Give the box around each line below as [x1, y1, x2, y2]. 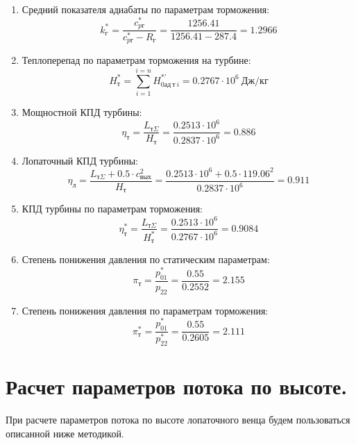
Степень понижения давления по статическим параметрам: [22, 252, 270, 267]
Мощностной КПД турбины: [22, 105, 142, 119]
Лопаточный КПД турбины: [22, 153, 138, 167]
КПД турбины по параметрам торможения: [22, 201, 203, 216]
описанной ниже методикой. [6, 426, 124, 440]
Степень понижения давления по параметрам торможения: [22, 303, 269, 317]
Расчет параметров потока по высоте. [6, 372, 348, 401]
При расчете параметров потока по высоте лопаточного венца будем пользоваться [6, 412, 350, 426]
